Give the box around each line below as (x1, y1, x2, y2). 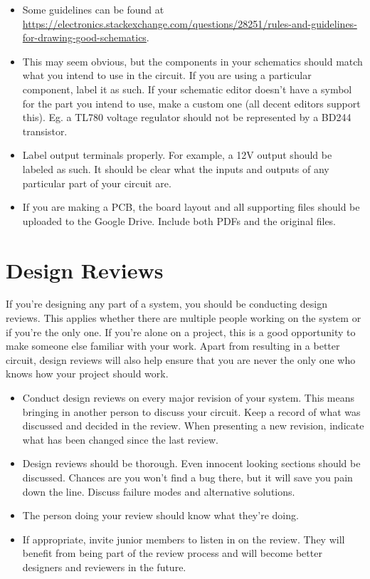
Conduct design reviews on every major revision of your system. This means (22, 390, 354, 405)
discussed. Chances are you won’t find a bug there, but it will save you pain (22, 469, 353, 484)
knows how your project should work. (6, 366, 169, 381)
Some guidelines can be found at (22, 2, 164, 16)
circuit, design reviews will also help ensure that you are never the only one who (6, 352, 356, 367)
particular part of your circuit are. (22, 175, 171, 190)
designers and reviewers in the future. (22, 559, 186, 574)
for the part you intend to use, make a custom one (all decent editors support (22, 95, 361, 110)
